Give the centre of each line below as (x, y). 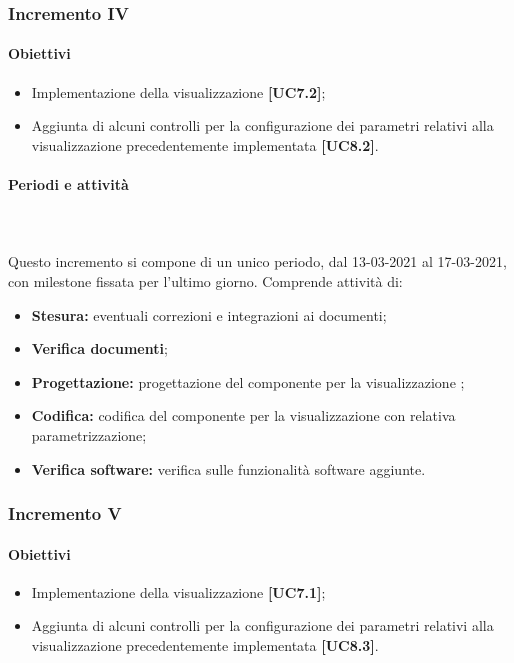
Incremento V (65, 513)
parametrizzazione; (89, 434)
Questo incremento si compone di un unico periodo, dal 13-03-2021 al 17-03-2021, (257, 261)
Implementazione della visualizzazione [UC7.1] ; (178, 591)
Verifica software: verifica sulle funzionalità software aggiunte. (228, 468)
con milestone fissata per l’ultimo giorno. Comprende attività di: (205, 281)
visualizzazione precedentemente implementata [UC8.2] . (205, 144)
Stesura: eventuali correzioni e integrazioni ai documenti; (209, 314)
